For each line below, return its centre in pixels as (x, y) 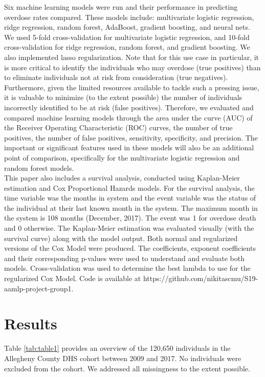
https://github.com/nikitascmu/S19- (201, 278)
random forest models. (39, 167)
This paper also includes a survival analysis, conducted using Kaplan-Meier (122, 178)
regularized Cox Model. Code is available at (73, 278)
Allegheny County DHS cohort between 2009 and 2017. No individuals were (123, 358)
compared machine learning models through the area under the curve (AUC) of (128, 117)
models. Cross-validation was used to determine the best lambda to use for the (127, 268)
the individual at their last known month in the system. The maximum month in (131, 207)
